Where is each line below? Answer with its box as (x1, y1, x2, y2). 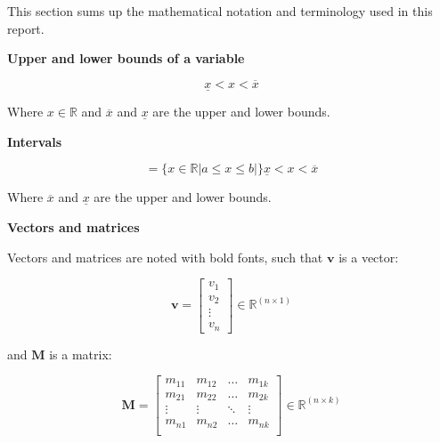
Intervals (7, 132, 62, 150)
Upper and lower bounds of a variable (7, 49, 245, 68)
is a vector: (338, 247, 399, 266)
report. (7, 19, 45, 37)
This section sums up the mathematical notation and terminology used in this (7, 2, 433, 20)
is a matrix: (49, 344, 112, 363)
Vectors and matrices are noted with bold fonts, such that (7, 247, 323, 266)
